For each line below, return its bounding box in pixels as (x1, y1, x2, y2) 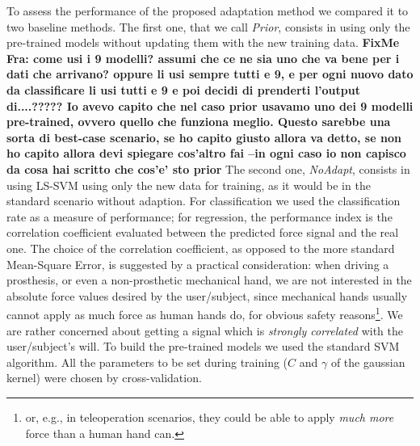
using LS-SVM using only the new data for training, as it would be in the (6, 176, 371, 193)
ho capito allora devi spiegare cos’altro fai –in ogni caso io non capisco (6, 145, 406, 162)
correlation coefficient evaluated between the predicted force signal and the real (6, 224, 399, 241)
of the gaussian (330, 353, 405, 370)
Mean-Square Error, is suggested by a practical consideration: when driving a (6, 255, 389, 272)
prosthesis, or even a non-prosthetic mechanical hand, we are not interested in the (6, 271, 412, 288)
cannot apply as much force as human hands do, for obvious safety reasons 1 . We (6, 304, 403, 322)
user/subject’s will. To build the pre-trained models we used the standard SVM (6, 338, 400, 355)
